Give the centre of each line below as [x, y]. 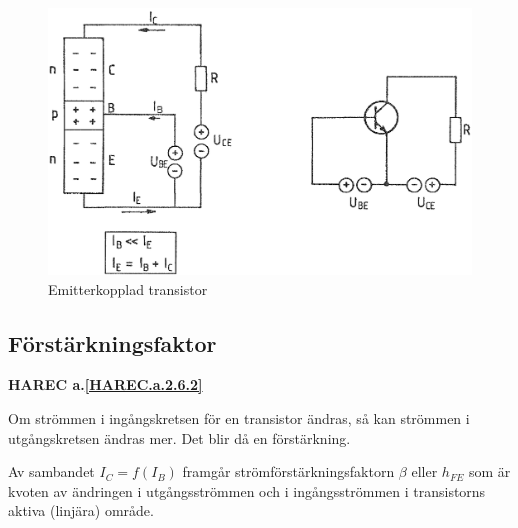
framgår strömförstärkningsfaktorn [288, 471]
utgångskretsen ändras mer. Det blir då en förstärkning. [179, 437]
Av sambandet [51, 471]
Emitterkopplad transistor [128, 288]
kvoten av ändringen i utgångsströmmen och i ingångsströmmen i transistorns [247, 490]
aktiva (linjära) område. [81, 510]
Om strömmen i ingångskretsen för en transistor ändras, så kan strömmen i [239, 418]
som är [489, 471]
